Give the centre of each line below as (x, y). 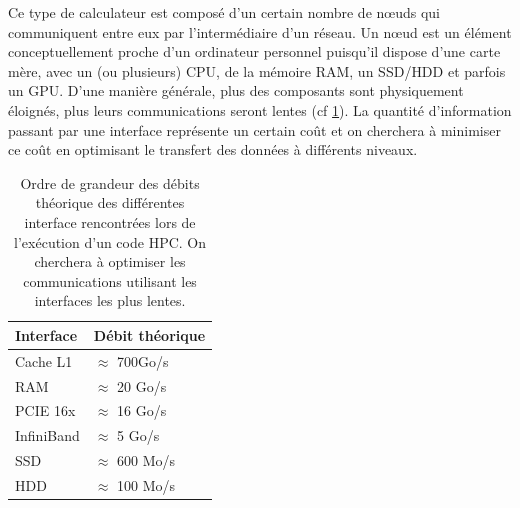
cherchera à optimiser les (110, 261)
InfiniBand (47, 435)
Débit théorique (149, 334)
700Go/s (143, 360)
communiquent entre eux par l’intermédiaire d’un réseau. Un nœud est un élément (260, 31)
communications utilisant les (110, 280)
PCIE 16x (45, 410)
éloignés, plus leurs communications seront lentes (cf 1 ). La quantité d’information (260, 109)
